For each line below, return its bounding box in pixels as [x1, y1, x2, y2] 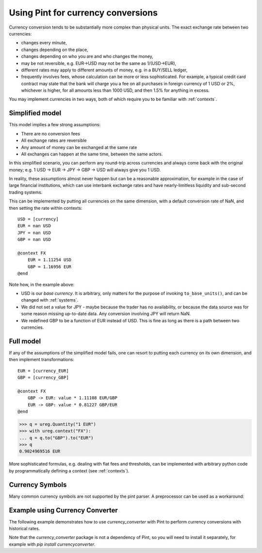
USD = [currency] [17, 217, 59, 222]
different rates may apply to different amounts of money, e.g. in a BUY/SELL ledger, [21, 67, 188, 73]
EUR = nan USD [17, 223, 51, 229]
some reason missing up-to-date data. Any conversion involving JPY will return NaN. [21, 311, 191, 317]
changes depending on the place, [21, 47, 88, 52]
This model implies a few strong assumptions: [9, 122, 101, 128]
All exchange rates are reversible [21, 137, 87, 143]
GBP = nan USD [17, 237, 51, 242]
